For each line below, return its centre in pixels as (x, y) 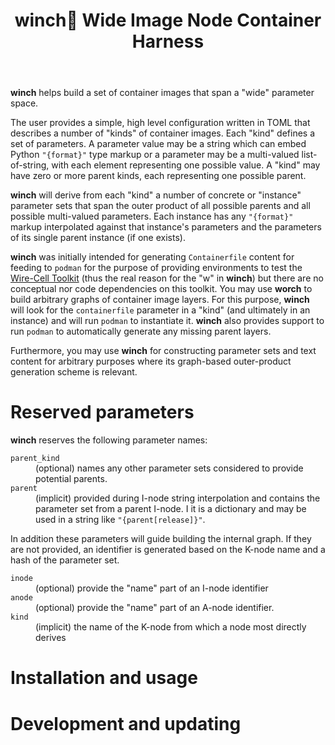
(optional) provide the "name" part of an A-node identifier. (155, 608)
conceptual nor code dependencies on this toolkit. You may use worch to (161, 289)
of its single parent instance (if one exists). (98, 238)
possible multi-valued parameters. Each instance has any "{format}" (152, 216)
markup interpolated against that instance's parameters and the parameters (166, 227)
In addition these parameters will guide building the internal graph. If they (161, 539)
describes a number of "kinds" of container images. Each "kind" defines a (162, 133)
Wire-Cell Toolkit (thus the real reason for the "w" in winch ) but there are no (167, 278)
